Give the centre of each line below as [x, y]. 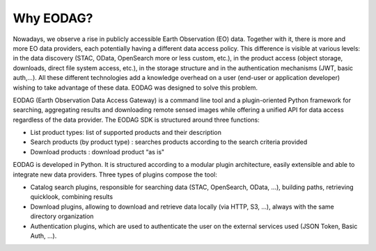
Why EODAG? [53, 18]
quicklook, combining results [72, 197]
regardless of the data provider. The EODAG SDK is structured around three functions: [136, 120]
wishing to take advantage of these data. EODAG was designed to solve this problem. [135, 88]
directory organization [62, 216]
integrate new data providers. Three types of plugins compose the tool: [115, 175]
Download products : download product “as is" [97, 152]
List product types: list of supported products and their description [126, 133]
